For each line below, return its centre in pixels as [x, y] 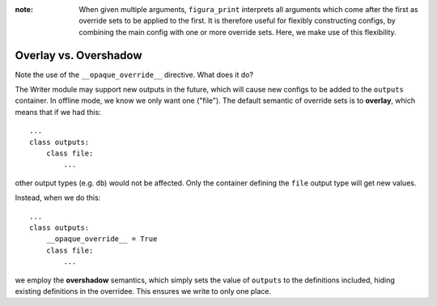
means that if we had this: [58, 112]
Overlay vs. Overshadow [78, 55]
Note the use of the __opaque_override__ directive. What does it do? [134, 74]
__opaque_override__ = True [102, 239]
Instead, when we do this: [58, 198]
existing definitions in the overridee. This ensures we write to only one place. [143, 291]
